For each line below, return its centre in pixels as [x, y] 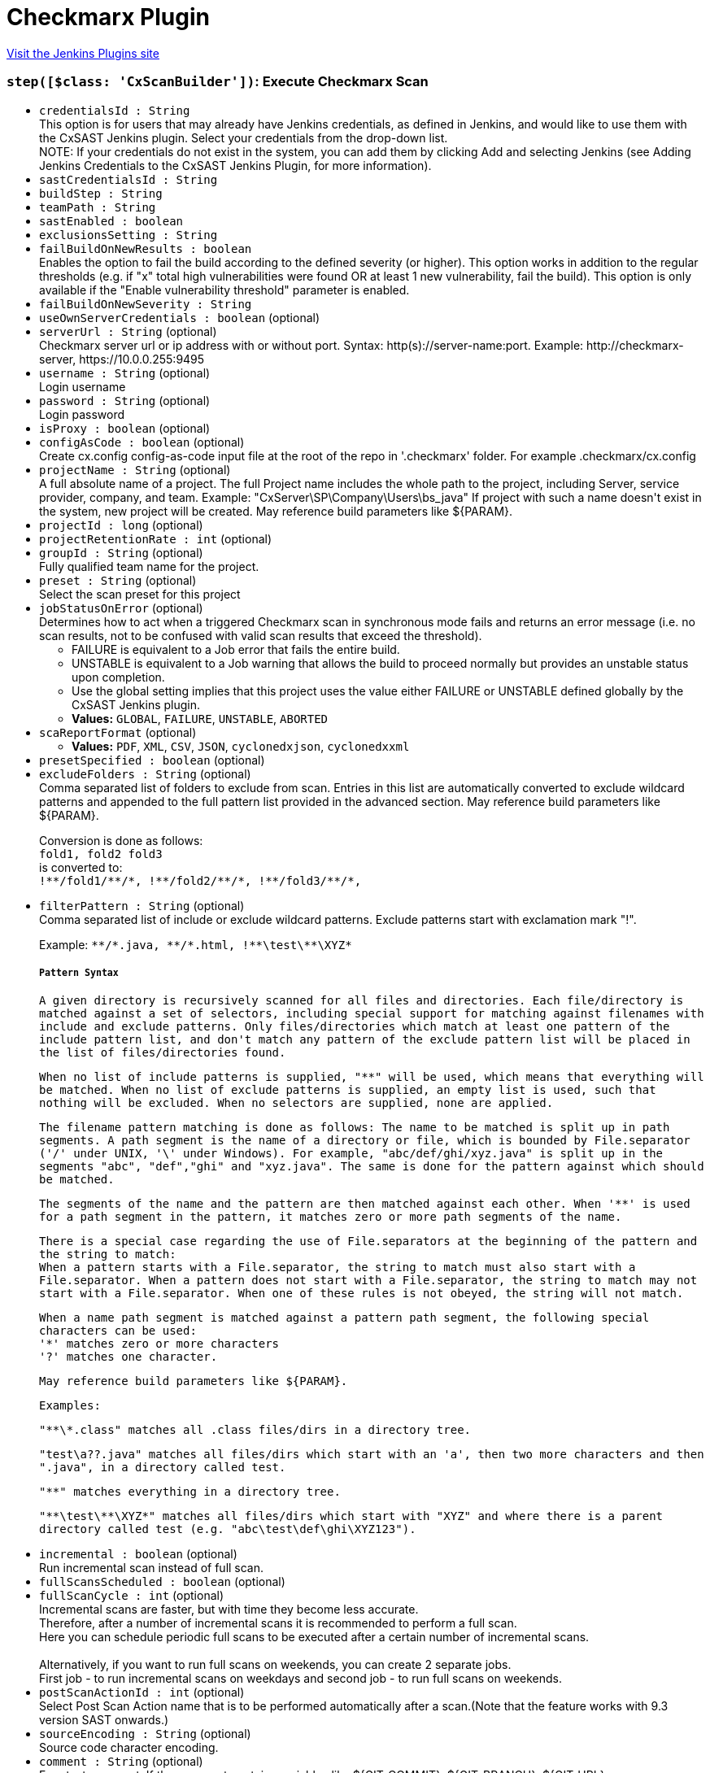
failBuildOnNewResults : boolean [146, 248]
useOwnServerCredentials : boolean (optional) [180, 317]
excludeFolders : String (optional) [145, 773]
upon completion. [118, 677]
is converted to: [81, 867]
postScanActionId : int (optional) [142, 1692]
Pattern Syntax [79, 972]
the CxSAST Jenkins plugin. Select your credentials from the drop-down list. [244, 137]
